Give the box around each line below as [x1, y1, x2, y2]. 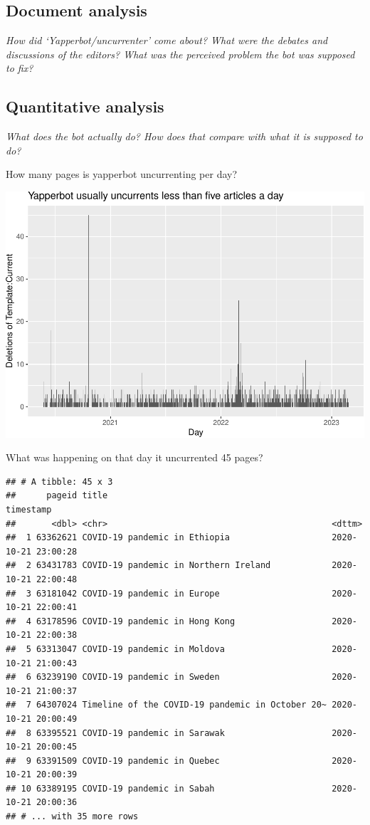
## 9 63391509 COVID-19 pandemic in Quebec [6, 755, 220, 766]
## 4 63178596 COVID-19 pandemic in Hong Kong [6, 616, 236, 626]
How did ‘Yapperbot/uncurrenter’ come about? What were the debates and [6, 33, 328, 48]
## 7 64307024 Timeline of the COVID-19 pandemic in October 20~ [6, 700, 327, 710]
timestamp [6, 505, 52, 515]
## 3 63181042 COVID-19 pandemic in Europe [6, 588, 220, 599]
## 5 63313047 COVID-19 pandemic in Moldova [6, 643, 225, 654]
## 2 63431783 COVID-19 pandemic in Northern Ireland [6, 560, 271, 571]
